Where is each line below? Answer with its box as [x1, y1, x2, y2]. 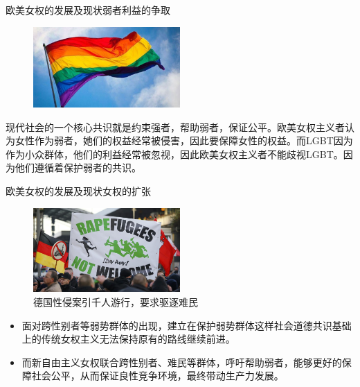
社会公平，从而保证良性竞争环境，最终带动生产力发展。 [31, 368, 284, 383]
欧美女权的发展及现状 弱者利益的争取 [6, 3, 170, 17]
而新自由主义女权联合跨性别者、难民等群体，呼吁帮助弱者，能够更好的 [21, 354, 342, 369]
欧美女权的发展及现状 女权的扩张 [6, 184, 151, 198]
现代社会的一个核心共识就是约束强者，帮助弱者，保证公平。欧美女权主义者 [6, 119, 345, 134]
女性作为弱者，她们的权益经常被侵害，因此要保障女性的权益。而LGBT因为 [15, 133, 353, 148]
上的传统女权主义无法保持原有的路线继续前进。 [21, 332, 235, 346]
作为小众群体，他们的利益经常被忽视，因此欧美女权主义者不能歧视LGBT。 [6, 146, 343, 161]
